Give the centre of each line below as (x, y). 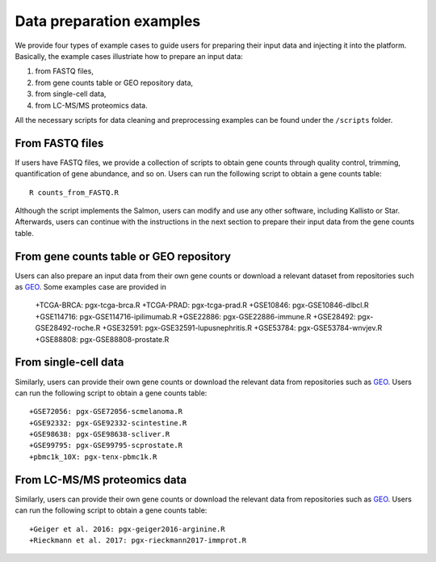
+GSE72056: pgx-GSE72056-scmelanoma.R (106, 412)
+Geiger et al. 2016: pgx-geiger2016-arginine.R (127, 529)
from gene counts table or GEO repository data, (114, 82)
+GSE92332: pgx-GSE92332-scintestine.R (108, 423)
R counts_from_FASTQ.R (74, 192)
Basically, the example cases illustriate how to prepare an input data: (129, 56)
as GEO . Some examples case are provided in (91, 287)
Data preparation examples (108, 21)
